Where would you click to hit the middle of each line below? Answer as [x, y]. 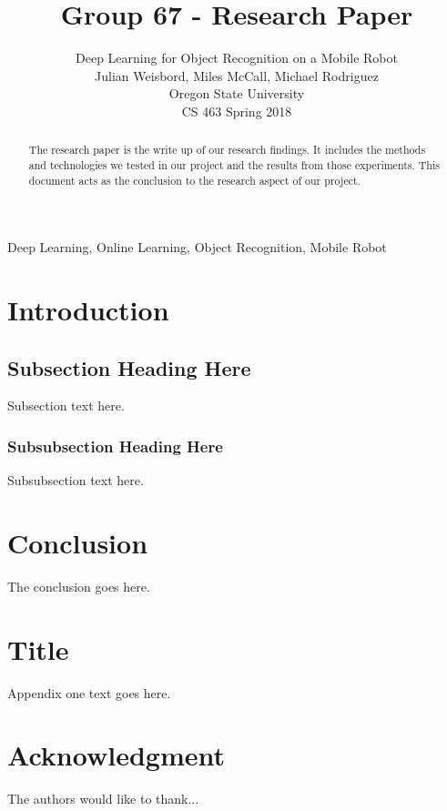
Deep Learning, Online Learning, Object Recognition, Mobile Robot [197, 247]
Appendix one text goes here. [89, 692]
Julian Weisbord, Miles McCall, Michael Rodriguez [237, 75]
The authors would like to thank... [103, 799]
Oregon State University [237, 93]
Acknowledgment [116, 755]
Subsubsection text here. [76, 480]
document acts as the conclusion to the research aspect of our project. [194, 180]
